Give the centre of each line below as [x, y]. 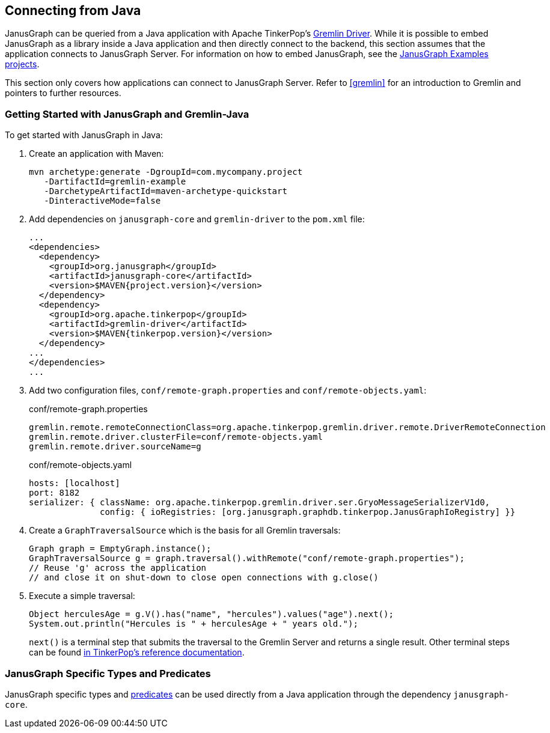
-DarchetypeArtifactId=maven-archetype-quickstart [166, 191]
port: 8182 [54, 493]
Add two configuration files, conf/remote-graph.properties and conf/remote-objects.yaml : [228, 391]
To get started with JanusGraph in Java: [84, 135]
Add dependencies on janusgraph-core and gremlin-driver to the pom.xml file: [197, 219]
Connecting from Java [73, 11]
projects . [22, 64]
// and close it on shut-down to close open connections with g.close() [204, 578]
